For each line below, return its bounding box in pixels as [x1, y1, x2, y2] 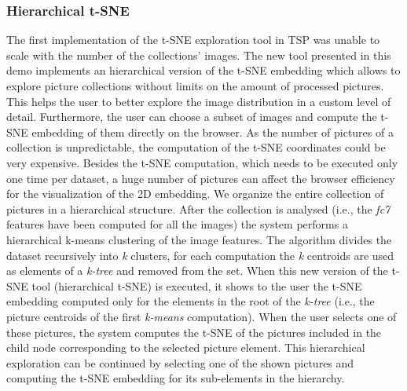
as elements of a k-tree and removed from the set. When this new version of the [6, 262, 388, 279]
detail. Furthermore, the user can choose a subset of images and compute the [6, 108, 377, 125]
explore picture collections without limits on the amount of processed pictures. [6, 78, 384, 93]
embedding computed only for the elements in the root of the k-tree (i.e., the [6, 293, 375, 309]
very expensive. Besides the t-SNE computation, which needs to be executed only [6, 154, 398, 170]
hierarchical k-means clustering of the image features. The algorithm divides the [6, 231, 392, 247]
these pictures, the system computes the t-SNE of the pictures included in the [6, 323, 382, 340]
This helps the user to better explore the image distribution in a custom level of [6, 93, 391, 109]
